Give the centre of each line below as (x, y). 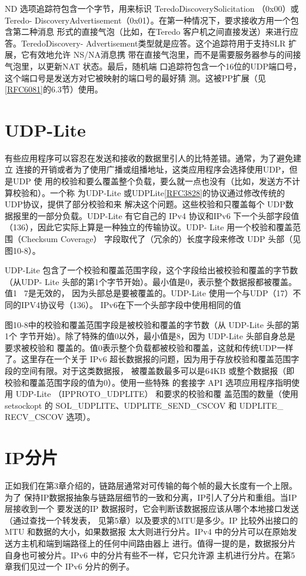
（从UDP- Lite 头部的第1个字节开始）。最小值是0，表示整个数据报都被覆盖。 (151, 281)
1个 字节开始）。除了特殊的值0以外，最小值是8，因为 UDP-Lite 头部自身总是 (150, 336)
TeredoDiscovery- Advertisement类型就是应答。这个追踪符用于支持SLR (153, 43)
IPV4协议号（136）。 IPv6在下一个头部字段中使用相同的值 (131, 304)
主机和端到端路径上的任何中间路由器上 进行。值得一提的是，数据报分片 (158, 543)
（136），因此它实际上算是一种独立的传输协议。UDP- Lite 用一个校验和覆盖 (149, 227)
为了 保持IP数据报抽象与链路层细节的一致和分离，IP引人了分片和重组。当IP (151, 497)
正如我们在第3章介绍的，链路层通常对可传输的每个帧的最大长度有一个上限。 (151, 486)
